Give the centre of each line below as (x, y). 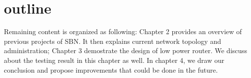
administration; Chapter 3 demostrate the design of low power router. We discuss (126, 50)
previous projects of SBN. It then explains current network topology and (113, 41)
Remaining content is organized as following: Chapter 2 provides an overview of (123, 31)
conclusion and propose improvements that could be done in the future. (111, 69)
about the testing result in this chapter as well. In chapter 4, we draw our (114, 60)
